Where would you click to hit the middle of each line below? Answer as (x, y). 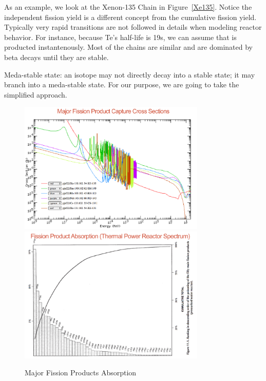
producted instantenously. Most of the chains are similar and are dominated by (128, 47)
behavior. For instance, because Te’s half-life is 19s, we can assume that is (120, 37)
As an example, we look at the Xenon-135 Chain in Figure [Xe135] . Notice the (128, 7)
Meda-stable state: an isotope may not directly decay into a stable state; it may (130, 74)
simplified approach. (36, 94)
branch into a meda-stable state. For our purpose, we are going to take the (122, 84)
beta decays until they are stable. (56, 57)
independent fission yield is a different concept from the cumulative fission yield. (130, 17)
